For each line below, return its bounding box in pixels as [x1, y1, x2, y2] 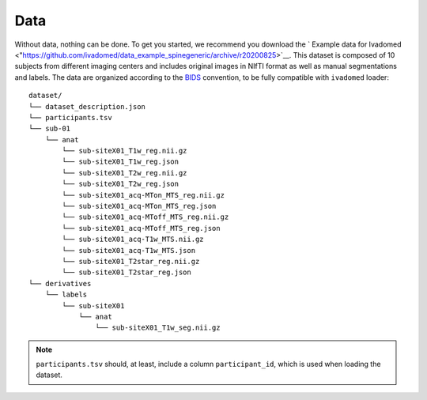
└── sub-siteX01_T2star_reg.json [62, 268, 191, 277]
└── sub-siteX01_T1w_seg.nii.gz [95, 323, 221, 332]
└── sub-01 [28, 124, 71, 134]
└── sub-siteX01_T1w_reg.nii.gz [62, 146, 187, 156]
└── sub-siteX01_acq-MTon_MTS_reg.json [62, 202, 217, 211]
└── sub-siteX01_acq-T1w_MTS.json [62, 246, 196, 255]
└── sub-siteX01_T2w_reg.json [62, 179, 179, 189]
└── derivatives [28, 279, 92, 288]
